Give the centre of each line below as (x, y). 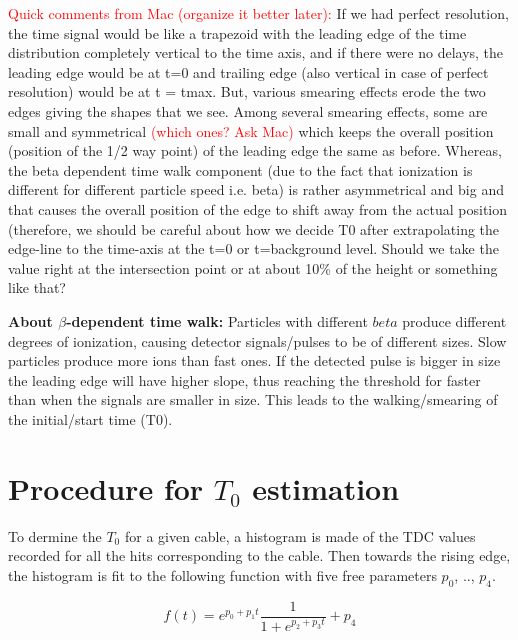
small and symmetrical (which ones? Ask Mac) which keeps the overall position (251, 130)
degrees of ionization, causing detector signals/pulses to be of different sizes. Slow (257, 340)
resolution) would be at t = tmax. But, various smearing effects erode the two (247, 91)
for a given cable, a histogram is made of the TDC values (300, 535)
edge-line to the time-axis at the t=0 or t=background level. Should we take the (253, 248)
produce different (454, 320)
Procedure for (106, 487)
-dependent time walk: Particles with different (217, 320)
